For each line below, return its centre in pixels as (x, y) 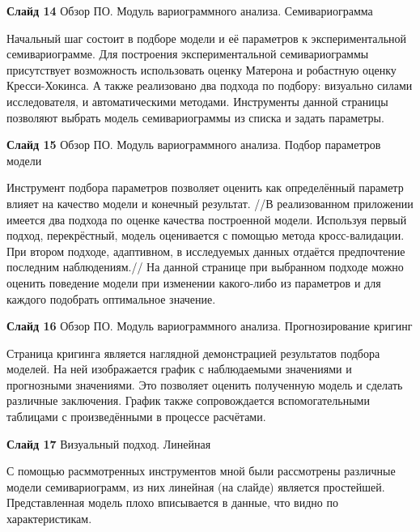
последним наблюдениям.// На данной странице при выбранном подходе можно (205, 267)
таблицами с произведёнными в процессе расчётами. (136, 417)
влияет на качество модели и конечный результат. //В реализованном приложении (210, 203)
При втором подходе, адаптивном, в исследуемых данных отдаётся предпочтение (206, 251)
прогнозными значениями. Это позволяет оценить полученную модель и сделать (205, 384)
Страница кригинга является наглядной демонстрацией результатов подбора (193, 353)
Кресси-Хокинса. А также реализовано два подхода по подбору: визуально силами (210, 85)
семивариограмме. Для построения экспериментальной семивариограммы (188, 54)
